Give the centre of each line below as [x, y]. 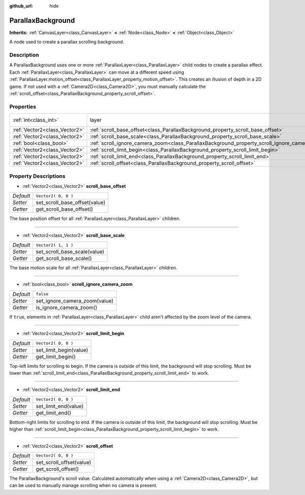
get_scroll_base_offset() [65, 209]
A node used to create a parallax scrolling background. [67, 42]
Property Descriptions [37, 176]
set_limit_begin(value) [62, 350]
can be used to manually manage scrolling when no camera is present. [83, 485]
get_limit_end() [53, 413]
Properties [23, 107]
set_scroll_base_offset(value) [71, 203]
